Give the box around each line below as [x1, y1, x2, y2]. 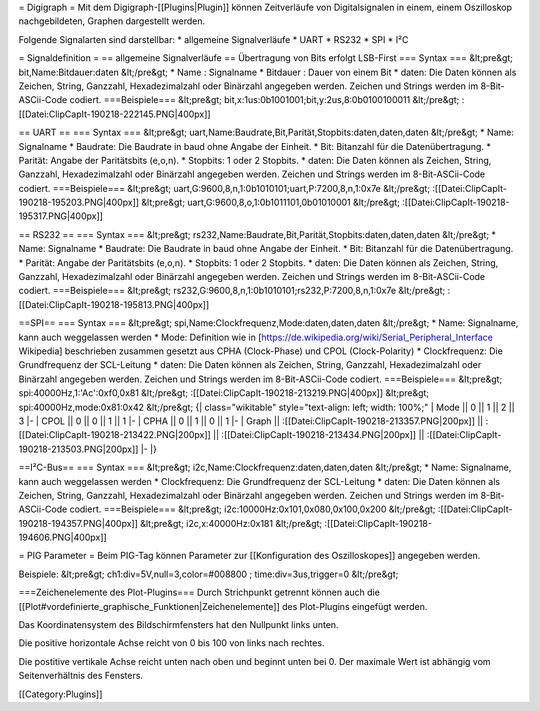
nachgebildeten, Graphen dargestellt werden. [18, 15, 206, 27]
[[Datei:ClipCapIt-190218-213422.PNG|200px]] [18, 429, 212, 441]
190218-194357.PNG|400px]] [18, 517, 139, 529]
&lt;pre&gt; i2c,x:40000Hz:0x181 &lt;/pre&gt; [140, 517, 323, 529]
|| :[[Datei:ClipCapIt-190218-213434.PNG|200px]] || [213, 429, 425, 441]
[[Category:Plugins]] [18, 688, 103, 700]
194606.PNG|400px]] [18, 531, 107, 544]
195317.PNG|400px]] [18, 210, 104, 222]
